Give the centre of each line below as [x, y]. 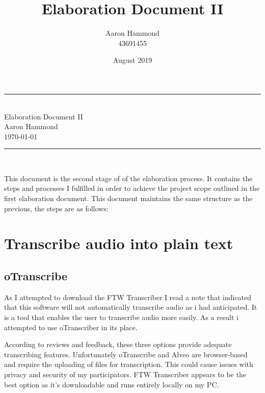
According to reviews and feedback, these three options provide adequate [118, 344]
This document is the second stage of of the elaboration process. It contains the [128, 178]
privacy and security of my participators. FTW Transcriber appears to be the [125, 374]
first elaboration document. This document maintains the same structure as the [128, 198]
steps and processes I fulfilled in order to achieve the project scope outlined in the [132, 188]
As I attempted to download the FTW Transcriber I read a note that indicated [128, 297]
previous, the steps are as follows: [56, 208]
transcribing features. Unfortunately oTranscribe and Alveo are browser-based [126, 354]
